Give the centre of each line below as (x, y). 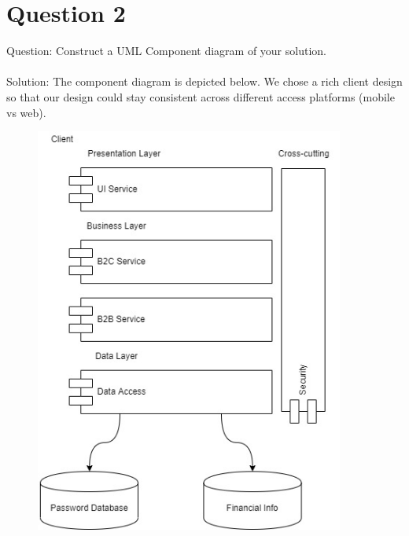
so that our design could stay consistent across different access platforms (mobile (201, 96)
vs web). (26, 112)
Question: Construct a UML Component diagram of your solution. (166, 51)
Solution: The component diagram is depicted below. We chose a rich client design (204, 81)
